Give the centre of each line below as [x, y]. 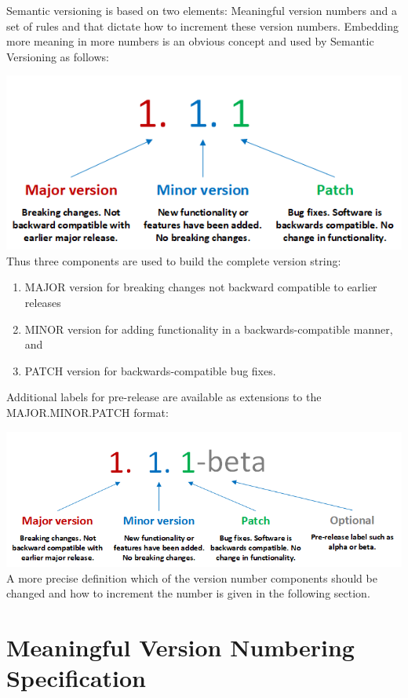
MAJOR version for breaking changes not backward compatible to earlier [201, 287]
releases [43, 302]
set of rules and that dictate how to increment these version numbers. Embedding [203, 26]
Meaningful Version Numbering [180, 647]
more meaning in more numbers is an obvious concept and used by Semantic [190, 41]
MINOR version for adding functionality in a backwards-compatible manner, [209, 329]
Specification [76, 678]
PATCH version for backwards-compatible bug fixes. [150, 370]
